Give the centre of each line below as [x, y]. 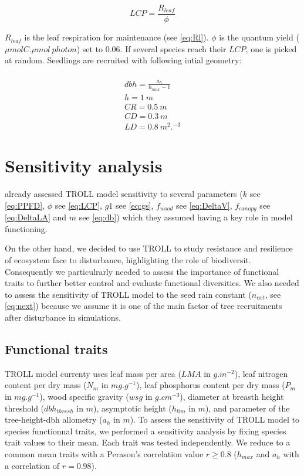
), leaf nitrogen [261, 373]
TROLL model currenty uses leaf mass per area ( [93, 373]
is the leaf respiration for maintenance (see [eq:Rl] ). [116, 37]
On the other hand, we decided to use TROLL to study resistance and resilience [149, 248]
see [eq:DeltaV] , [204, 205]
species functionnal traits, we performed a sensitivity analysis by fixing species [146, 431]
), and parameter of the [247, 408]
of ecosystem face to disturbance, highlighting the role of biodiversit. [128, 260]
